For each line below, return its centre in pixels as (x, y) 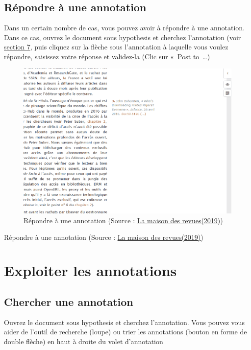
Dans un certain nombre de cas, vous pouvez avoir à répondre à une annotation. (125, 28)
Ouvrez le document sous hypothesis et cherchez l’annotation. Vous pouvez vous (124, 322)
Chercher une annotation (69, 301)
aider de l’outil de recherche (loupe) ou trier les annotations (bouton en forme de (125, 332)
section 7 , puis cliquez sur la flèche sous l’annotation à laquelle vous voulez (116, 47)
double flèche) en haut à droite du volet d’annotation (84, 341)
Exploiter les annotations (90, 270)
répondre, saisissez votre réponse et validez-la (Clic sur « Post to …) (107, 56)
